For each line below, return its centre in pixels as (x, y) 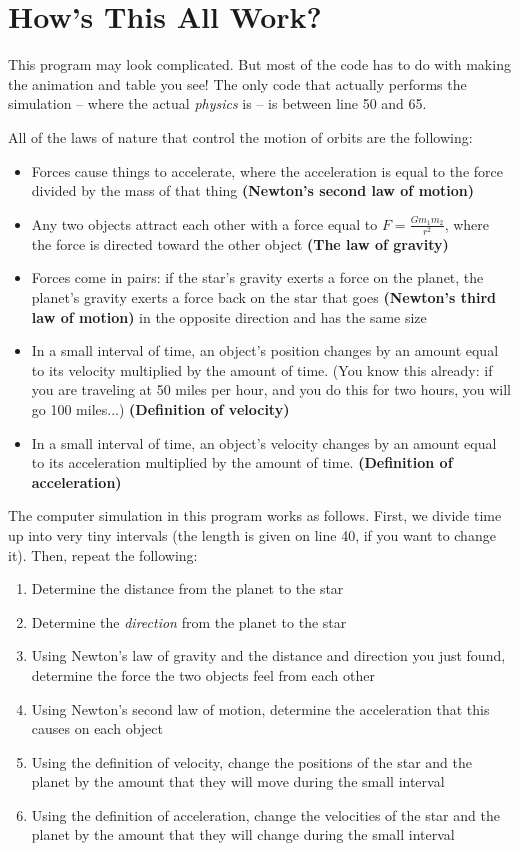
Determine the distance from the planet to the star (187, 588)
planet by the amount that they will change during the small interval (243, 834)
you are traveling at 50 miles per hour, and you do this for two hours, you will (271, 389)
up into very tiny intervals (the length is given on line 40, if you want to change (252, 534)
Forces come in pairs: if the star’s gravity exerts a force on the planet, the (257, 277)
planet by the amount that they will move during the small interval (238, 781)
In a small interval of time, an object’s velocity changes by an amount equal (264, 442)
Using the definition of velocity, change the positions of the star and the (251, 761)
